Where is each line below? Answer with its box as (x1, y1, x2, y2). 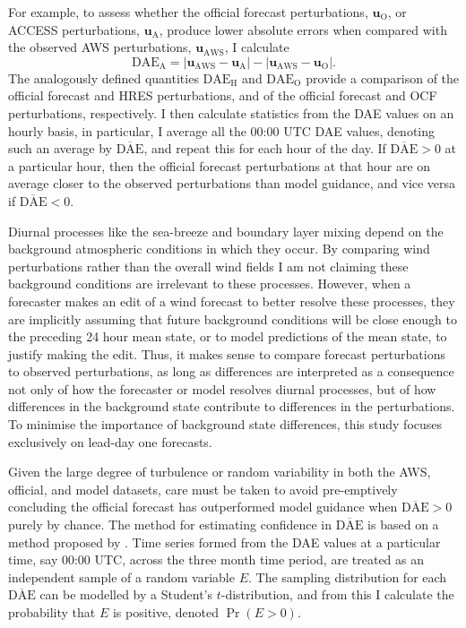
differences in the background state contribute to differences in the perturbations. (8, 397, 455, 416)
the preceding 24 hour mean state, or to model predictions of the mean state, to (8, 327, 447, 346)
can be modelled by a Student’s (39, 585, 212, 604)
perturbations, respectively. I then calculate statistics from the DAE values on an (8, 103, 454, 122)
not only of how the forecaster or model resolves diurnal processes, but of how (8, 379, 436, 398)
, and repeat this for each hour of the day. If (143, 139, 386, 158)
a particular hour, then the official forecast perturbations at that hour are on (8, 156, 431, 175)
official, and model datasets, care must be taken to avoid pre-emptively (8, 479, 398, 498)
